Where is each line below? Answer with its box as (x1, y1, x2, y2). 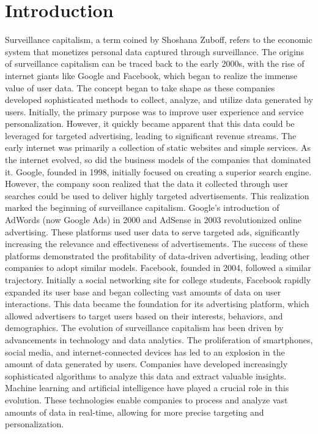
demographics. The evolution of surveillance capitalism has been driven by (5, 321, 284, 334)
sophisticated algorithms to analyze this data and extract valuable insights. (5, 369, 287, 382)
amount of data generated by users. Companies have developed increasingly (5, 357, 288, 370)
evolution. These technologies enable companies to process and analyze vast (5, 393, 288, 406)
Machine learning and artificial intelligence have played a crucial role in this (5, 381, 289, 394)
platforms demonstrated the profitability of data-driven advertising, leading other (5, 249, 310, 262)
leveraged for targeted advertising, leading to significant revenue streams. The (5, 129, 297, 142)
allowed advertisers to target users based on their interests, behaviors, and (5, 309, 283, 322)
